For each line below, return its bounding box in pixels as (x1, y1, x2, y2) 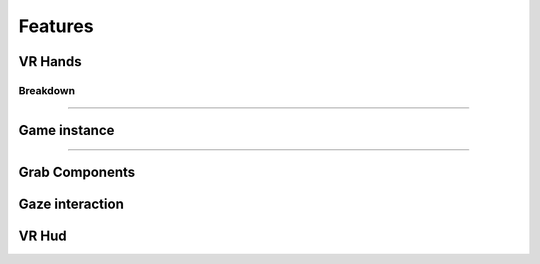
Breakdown (18, 83, 75, 97)
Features (18, 15, 94, 37)
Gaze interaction (18, 195, 124, 212)
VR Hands (18, 53, 82, 70)
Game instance (18, 121, 115, 139)
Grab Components (18, 163, 136, 180)
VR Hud (18, 227, 67, 244)
